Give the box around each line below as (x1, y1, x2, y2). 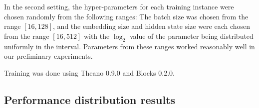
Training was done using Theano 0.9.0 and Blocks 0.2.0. (4, 67, 175, 78)
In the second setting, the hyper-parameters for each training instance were (4, 1, 234, 11)
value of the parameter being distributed (129, 30, 254, 41)
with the (83, 30, 110, 41)
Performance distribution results (4, 92, 176, 107)
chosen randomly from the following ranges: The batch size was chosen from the (4, 11, 249, 21)
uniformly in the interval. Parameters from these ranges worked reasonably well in (4, 41, 255, 51)
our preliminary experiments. (4, 51, 93, 61)
